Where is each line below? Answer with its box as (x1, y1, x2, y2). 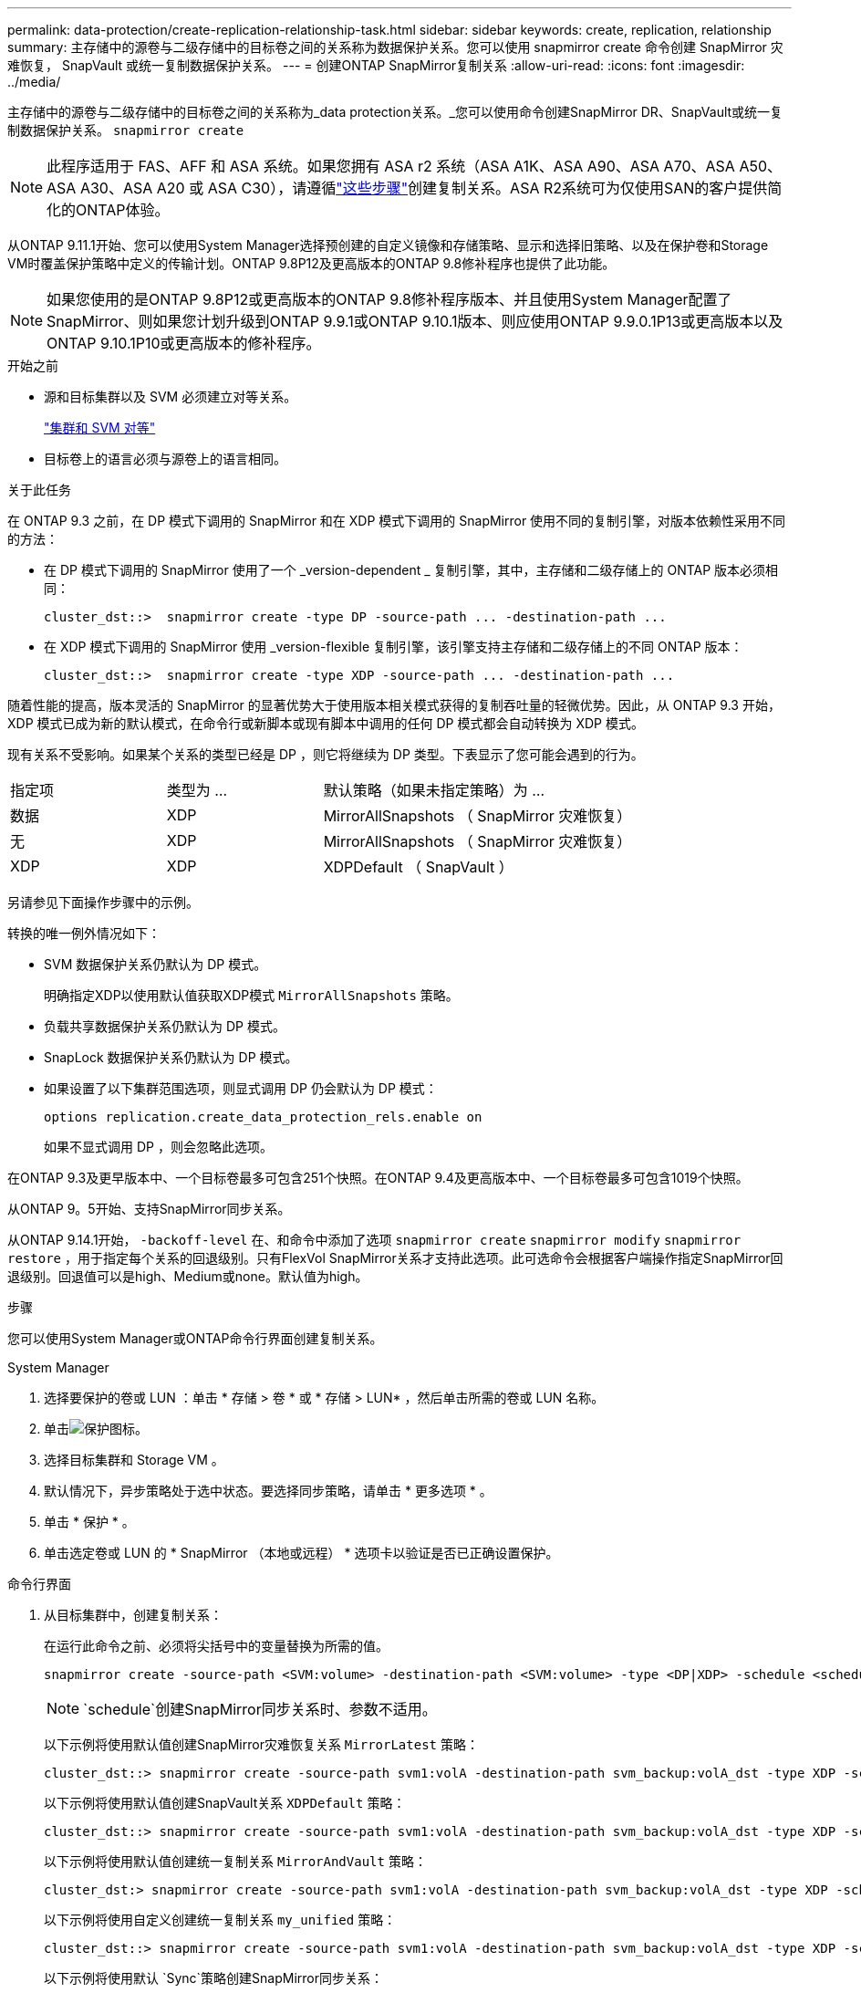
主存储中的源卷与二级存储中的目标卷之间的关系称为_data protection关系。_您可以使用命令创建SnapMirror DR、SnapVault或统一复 (7, 104, 783, 120)
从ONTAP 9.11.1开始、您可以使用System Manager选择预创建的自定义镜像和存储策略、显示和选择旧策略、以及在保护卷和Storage (7, 237, 769, 253)
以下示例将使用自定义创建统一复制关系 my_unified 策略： (44, 1912, 397, 1927)
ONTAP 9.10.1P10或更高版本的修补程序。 (47, 334, 321, 352)
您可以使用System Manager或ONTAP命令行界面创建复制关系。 (7, 1330, 383, 1346)
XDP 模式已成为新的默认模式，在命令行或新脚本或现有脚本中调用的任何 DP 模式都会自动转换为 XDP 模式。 (7, 715, 644, 731)
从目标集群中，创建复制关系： (44, 1607, 223, 1623)
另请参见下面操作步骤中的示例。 (7, 894, 199, 910)
